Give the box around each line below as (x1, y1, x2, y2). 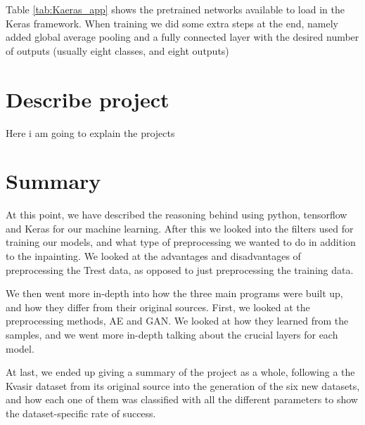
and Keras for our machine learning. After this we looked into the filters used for (6, 221, 354, 235)
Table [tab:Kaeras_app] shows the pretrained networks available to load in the (6, 2, 345, 16)
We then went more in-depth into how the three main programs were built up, (6, 286, 343, 301)
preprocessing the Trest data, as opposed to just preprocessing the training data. (6, 262, 354, 277)
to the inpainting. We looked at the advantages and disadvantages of (6, 249, 301, 263)
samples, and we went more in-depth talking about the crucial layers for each (6, 327, 338, 341)
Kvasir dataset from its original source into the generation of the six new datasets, (6, 378, 360, 393)
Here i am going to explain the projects (6, 125, 175, 140)
